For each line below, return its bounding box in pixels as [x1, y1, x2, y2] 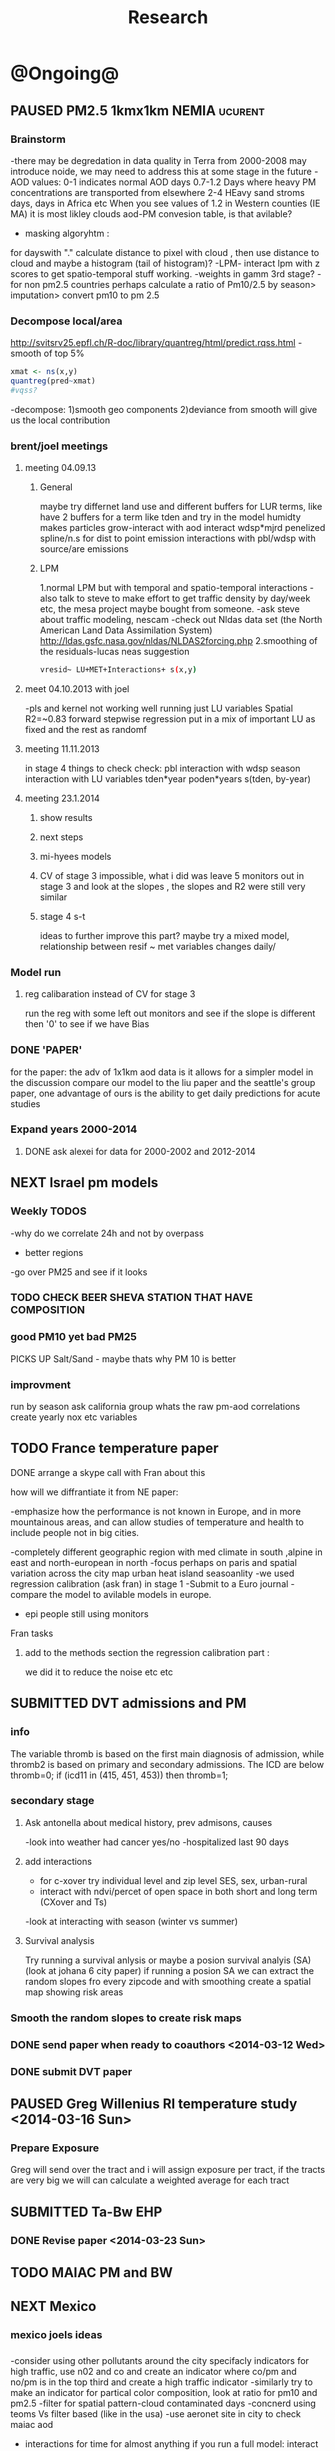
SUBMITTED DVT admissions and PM [10, 1695, 247, 1712]
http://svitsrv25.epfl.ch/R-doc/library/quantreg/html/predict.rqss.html [10, 337, 296, 349]
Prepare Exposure [10, 2141, 100, 2155]
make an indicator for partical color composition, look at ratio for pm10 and [10, 2387, 318, 2399]
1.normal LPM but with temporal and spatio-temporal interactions [39, 582, 308, 594]
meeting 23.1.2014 [24, 792, 100, 804]
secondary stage [10, 1794, 95, 1808]
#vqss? [10, 385, 38, 395]
